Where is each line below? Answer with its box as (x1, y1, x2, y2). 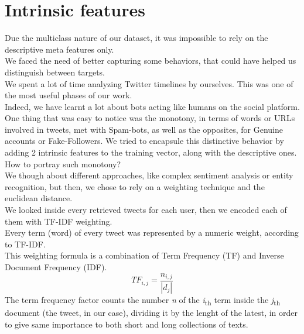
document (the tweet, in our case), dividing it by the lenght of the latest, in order (5, 307, 298, 319)
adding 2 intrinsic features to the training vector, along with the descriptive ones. (5, 146, 297, 159)
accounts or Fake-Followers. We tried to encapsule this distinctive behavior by (5, 135, 284, 147)
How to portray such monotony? (5, 157, 121, 170)
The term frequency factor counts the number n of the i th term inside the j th (5, 293, 281, 307)
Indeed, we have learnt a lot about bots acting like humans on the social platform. (5, 100, 300, 112)
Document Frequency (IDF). (5, 261, 107, 273)
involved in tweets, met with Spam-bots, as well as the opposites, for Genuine (5, 123, 283, 135)
